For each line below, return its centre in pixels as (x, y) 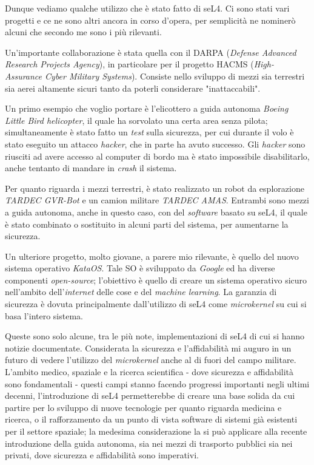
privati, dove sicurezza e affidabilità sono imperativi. (102, 455)
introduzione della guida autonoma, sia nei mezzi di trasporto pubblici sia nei (149, 443)
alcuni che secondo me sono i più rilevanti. (83, 32)
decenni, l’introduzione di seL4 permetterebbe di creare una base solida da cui (150, 395)
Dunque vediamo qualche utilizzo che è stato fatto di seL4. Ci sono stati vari (147, 8)
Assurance (24, 76)
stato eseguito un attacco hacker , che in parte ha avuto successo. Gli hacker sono (155, 144)
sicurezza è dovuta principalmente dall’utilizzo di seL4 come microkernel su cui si (156, 304)
